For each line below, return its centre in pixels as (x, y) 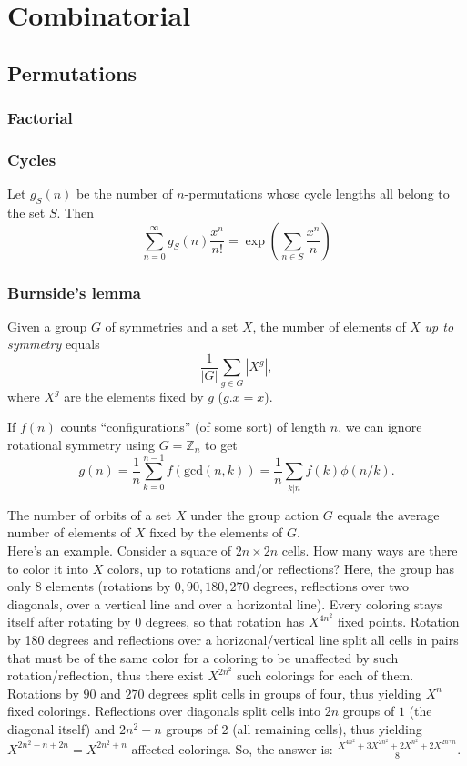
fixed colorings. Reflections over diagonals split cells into (164, 711)
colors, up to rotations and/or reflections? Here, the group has (281, 568)
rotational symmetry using (81, 444)
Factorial (40, 118)
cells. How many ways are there (370, 550)
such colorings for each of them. (325, 675)
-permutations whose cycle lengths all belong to (317, 194)
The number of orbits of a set (90, 514)
